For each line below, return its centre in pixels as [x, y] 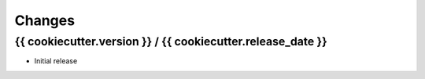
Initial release [56, 61]
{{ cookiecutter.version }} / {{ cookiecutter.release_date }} [171, 41]
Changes [44, 20]
